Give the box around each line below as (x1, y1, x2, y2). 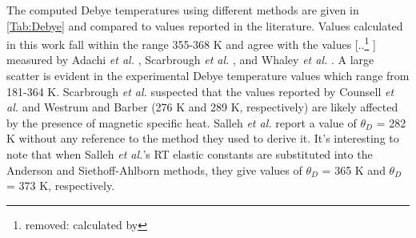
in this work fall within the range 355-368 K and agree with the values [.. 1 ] (6, 34, 376, 52)
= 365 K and (322, 161, 386, 178)
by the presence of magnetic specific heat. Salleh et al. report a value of (6, 114, 357, 131)
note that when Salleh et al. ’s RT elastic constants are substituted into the (6, 146, 373, 162)
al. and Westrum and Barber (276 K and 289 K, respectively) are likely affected (6, 99, 398, 115)
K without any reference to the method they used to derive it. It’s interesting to (6, 130, 399, 147)
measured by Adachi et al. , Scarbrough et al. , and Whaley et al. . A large (6, 51, 374, 68)
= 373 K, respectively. (6, 177, 115, 194)
